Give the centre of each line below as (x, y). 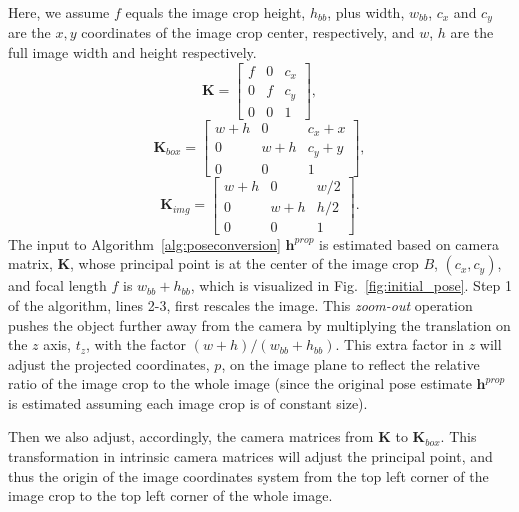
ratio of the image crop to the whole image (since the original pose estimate (240, 383)
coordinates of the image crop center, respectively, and (248, 32)
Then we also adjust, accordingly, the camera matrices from (191, 436)
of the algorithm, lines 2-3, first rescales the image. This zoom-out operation (240, 304)
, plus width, (366, 12)
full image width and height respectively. (132, 52)
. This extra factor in (399, 344)
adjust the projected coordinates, (109, 363)
